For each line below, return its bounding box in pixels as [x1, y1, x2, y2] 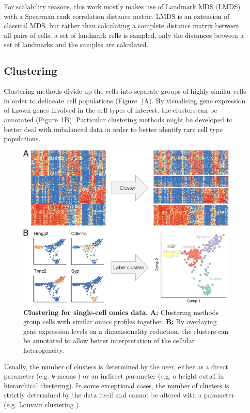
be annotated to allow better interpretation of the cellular [23, 335, 195, 346]
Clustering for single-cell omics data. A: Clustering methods [23, 307, 219, 317]
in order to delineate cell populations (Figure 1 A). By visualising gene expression [4, 95, 246, 105]
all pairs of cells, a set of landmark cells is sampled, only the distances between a [4, 30, 244, 40]
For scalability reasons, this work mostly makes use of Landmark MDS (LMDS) [4, 1, 241, 11]
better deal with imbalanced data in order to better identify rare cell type [4, 124, 223, 134]
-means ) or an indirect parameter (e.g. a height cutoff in [55, 371, 224, 381]
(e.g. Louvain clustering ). [4, 399, 80, 409]
